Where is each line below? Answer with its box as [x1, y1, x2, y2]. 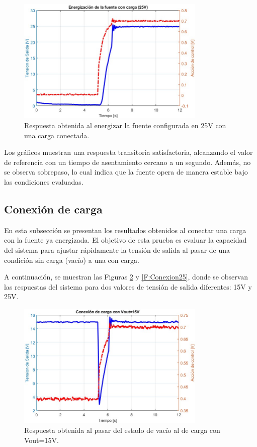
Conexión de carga [4, 201, 103, 216]
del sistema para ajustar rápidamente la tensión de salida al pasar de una [4, 245, 230, 255]
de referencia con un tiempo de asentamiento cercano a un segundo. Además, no [4, 156, 251, 167]
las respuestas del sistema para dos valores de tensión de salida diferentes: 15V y [4, 281, 252, 292]
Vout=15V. [24, 434, 59, 445]
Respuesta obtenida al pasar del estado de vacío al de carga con [24, 425, 220, 435]
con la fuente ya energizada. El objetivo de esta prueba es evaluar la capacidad [4, 235, 247, 245]
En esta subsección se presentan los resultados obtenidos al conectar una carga [4, 225, 246, 235]
